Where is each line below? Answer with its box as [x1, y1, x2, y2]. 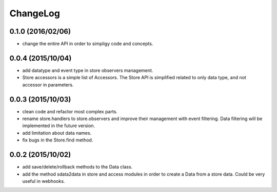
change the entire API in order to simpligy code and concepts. [22, 41, 153, 47]
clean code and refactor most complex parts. [22, 108, 118, 114]
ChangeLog [9, 8, 60, 19]
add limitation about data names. [22, 130, 92, 136]
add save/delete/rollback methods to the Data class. [22, 164, 133, 170]
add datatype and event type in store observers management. [22, 67, 153, 74]
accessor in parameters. [22, 82, 74, 88]
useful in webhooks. [22, 178, 65, 184]
